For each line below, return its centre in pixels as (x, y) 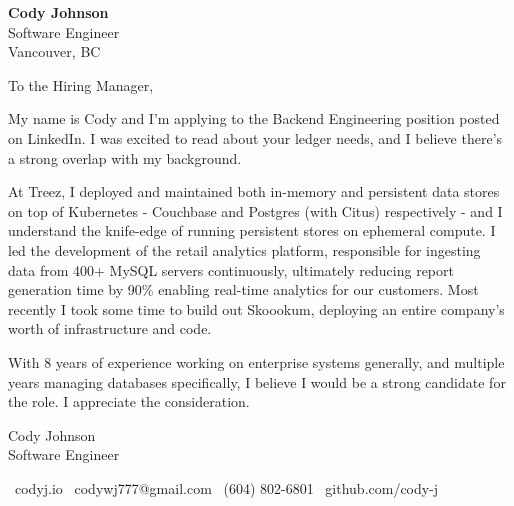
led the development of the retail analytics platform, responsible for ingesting (244, 249)
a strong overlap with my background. (125, 157)
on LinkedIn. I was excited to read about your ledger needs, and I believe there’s (255, 137)
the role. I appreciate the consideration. (129, 401)
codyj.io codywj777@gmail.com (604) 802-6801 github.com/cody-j (226, 487)
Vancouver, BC (54, 51)
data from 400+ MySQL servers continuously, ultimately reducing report (231, 269)
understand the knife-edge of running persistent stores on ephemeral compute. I (252, 230)
